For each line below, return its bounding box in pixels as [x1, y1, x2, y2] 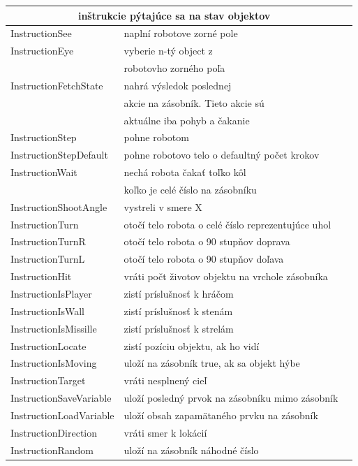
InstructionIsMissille [10, 321, 97, 335]
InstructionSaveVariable [10, 391, 112, 405]
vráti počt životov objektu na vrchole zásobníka [124, 269, 328, 284]
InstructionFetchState [10, 78, 103, 92]
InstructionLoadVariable [10, 407, 114, 422]
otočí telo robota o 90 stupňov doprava [124, 234, 290, 249]
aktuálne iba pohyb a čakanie [124, 112, 250, 127]
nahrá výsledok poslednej [124, 78, 232, 92]
